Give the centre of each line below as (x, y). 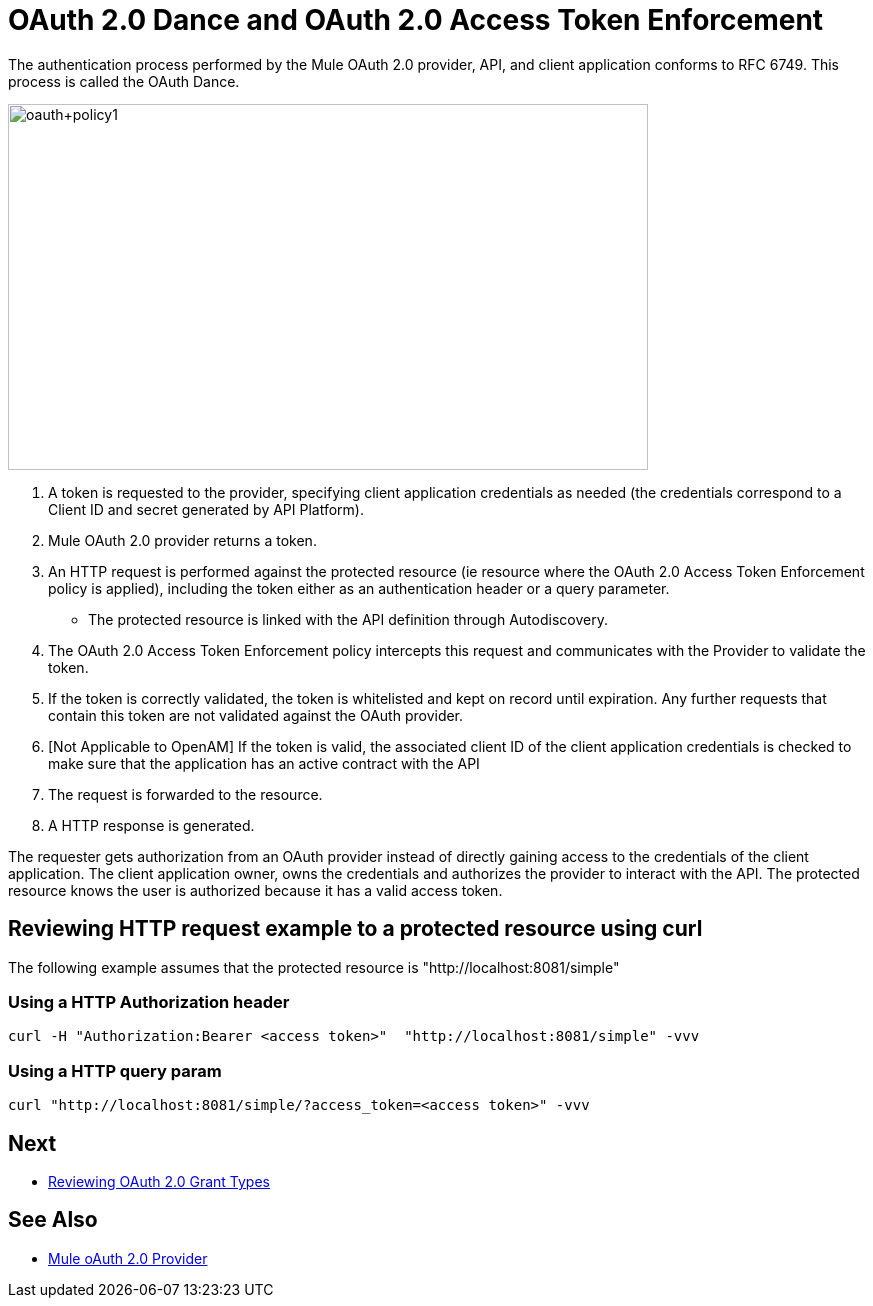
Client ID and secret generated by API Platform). (206, 509)
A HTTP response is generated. (151, 825)
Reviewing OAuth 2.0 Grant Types (159, 1181)
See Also (53, 1220)
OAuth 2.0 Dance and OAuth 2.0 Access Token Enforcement (416, 20)
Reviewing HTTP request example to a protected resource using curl (355, 929)
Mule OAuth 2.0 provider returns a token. (182, 540)
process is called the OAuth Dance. (124, 81)
